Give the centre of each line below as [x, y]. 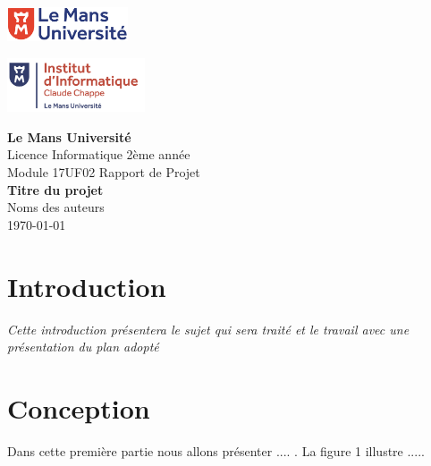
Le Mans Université [69, 136]
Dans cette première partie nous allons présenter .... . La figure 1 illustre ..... [216, 450]
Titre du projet [55, 189]
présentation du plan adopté [83, 347]
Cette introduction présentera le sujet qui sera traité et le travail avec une [208, 329]
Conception [79, 407]
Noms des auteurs [56, 207]
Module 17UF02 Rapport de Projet [104, 172]
